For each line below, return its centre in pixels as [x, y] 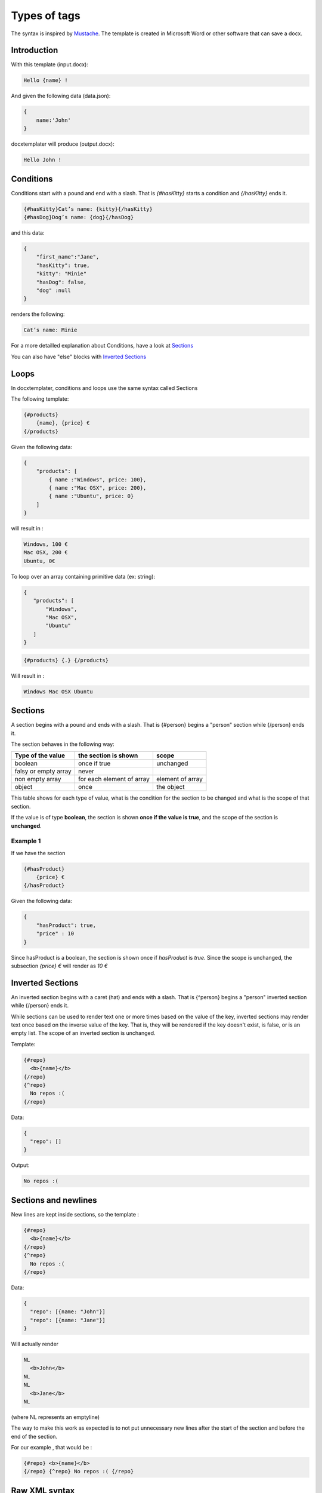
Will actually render [35, 1344]
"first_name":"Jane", [68, 257]
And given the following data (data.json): [61, 96]
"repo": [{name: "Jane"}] [68, 1320]
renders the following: [38, 314]
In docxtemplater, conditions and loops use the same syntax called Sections [104, 388]
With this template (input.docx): [50, 64]
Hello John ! [43, 160]
